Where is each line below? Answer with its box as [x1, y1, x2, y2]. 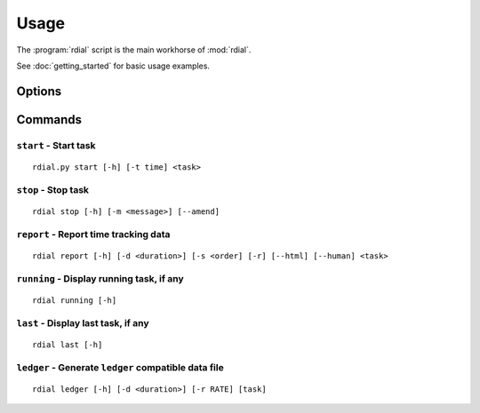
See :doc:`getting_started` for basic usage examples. [16, 60, 211, 71]
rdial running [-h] [32, 295, 117, 306]
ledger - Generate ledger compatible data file [16, 361, 224, 373]
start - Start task [16, 139, 96, 151]
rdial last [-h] [32, 339, 103, 350]
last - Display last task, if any [16, 316, 149, 329]
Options [16, 83, 62, 99]
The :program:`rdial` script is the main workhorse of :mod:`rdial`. [16, 44, 252, 55]
